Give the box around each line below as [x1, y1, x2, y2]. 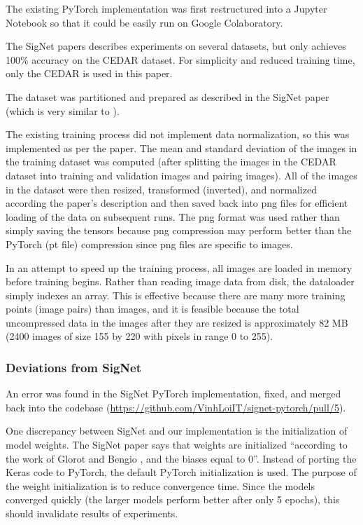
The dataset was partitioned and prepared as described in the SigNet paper [6, 89, 329, 104]
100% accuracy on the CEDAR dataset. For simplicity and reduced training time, [6, 52, 355, 67]
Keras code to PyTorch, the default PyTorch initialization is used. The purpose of [6, 465, 357, 479]
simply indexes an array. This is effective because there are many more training [6, 287, 346, 302]
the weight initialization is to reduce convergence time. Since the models [6, 478, 315, 493]
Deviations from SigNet [6, 358, 142, 376]
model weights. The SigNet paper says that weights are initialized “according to [6, 437, 348, 452]
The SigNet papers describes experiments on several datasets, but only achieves [6, 39, 346, 53]
